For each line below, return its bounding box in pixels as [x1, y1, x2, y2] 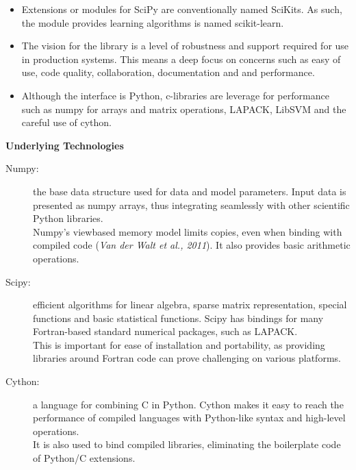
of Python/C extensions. [33, 451, 136, 465]
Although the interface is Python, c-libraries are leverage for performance [21, 88, 329, 102]
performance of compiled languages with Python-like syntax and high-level [33, 410, 346, 425]
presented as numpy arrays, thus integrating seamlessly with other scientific [33, 197, 350, 212]
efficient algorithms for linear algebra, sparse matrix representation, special [33, 297, 347, 312]
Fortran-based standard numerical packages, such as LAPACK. [33, 324, 298, 338]
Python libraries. [33, 211, 103, 225]
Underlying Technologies [5, 138, 124, 152]
